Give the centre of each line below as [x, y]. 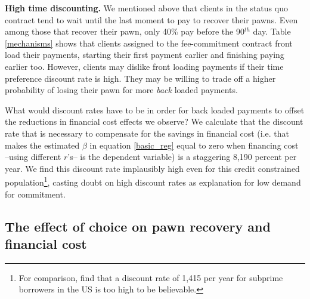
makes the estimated [42, 145]
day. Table [272, 31]
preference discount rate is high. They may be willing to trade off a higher [140, 78]
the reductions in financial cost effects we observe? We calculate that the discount [154, 121]
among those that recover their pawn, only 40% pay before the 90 [125, 31]
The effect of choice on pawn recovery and [138, 226]
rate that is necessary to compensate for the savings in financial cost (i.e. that [147, 133]
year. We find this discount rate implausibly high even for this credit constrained [152, 168]
